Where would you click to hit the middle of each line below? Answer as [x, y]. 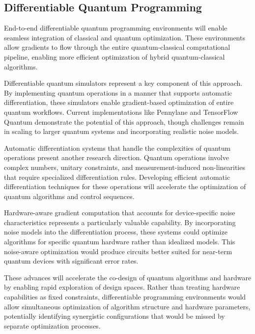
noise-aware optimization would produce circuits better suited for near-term [118, 251]
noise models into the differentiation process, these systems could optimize [116, 232]
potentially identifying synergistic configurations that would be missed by [114, 316]
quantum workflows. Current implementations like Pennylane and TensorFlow [121, 112]
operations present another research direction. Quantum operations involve [116, 157]
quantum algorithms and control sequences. [69, 196]
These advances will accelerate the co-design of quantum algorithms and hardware [128, 277]
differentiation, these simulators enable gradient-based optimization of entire [119, 102]
